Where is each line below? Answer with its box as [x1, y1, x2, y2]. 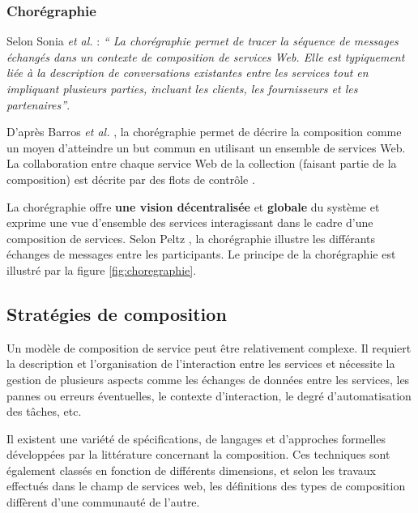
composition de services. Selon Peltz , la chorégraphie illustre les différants [6, 229, 376, 246]
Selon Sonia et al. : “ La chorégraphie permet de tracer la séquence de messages [6, 32, 399, 49]
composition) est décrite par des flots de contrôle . [6, 170, 255, 187]
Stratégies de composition [6, 301, 227, 326]
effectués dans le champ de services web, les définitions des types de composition [6, 477, 406, 494]
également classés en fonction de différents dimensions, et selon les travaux [6, 461, 377, 478]
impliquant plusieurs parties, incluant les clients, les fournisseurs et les [6, 80, 358, 96]
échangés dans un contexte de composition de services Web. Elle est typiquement [6, 48, 405, 65]
